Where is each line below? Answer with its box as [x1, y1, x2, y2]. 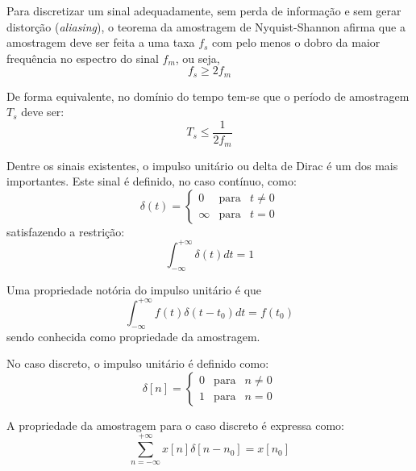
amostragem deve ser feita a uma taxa [6, 34, 195, 51]
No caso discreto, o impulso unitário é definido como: [6, 355, 269, 372]
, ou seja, [175, 49, 220, 66]
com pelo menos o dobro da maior [212, 34, 381, 51]
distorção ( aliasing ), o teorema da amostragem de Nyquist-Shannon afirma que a [6, 18, 406, 35]
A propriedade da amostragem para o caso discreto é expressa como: [6, 416, 345, 433]
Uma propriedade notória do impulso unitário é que [6, 281, 262, 298]
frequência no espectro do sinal [6, 49, 159, 66]
